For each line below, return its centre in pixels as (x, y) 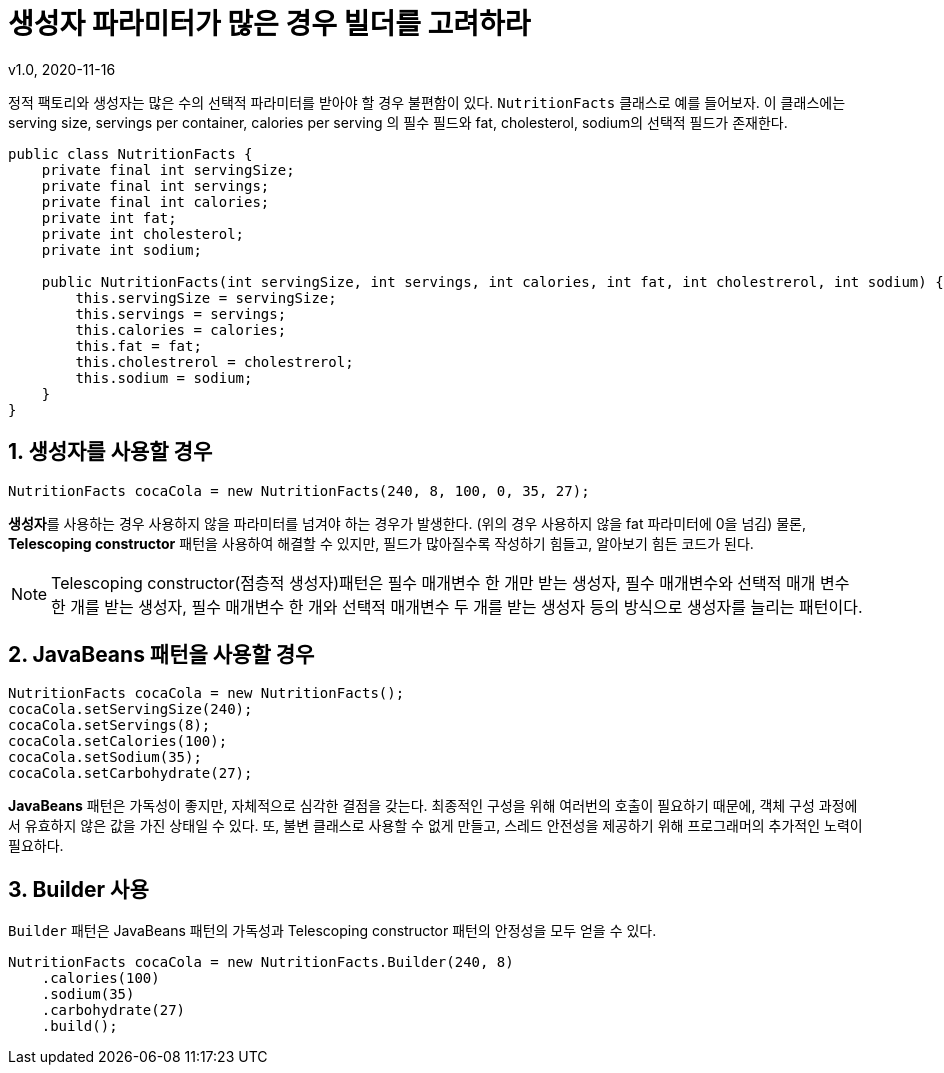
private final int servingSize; (168, 169)
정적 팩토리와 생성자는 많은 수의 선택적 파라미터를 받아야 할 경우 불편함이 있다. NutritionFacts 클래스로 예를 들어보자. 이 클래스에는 (427, 102)
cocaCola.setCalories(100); (118, 741)
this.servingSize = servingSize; (206, 297)
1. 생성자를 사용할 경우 (110, 452)
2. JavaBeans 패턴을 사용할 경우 (161, 655)
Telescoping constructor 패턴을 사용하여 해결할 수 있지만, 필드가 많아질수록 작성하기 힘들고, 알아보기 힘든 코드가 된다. (381, 543)
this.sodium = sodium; (164, 377)
